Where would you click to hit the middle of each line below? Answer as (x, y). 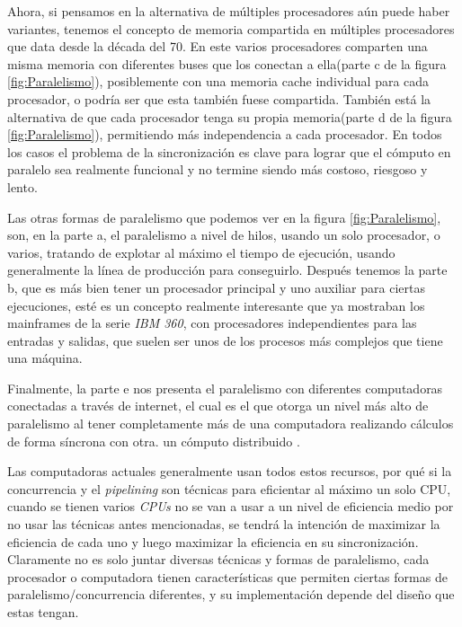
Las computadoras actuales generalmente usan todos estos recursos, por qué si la (230, 471)
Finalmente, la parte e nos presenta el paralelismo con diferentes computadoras (225, 388)
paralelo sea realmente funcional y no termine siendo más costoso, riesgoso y (218, 169)
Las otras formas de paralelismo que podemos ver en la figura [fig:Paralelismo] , (224, 217)
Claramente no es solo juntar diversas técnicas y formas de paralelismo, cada (218, 559)
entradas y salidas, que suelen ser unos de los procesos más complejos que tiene (225, 340)
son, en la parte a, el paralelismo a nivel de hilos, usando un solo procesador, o (224, 235)
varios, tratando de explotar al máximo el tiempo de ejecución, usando (201, 252)
